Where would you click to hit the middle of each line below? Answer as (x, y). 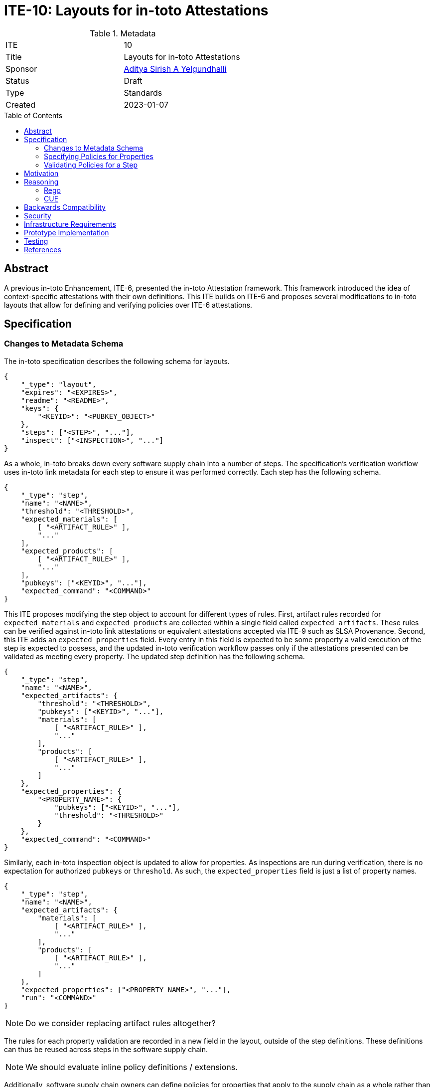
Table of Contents (33, 115)
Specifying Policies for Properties (99, 156)
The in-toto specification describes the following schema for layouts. (117, 361)
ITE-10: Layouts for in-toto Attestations (136, 10)
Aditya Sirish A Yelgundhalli (175, 69)
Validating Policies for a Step (91, 165)
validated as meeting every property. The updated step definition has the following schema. (154, 656)
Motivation (41, 173)
